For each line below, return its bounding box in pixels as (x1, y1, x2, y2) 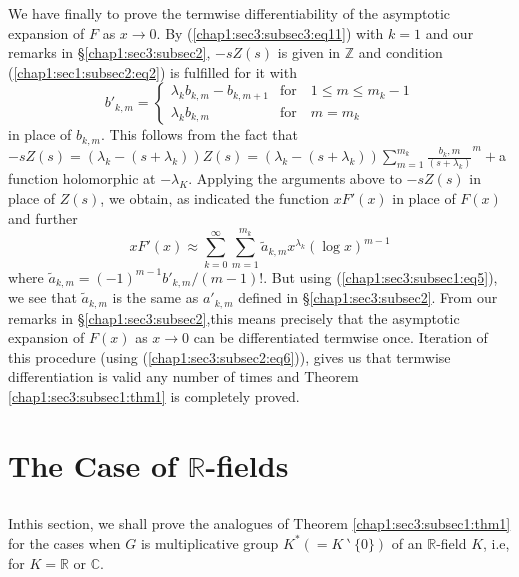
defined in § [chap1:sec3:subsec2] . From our (238, 287, 498, 308)
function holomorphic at (8, 168, 156, 189)
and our (425, 22, 474, 43)
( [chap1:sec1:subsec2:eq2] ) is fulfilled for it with (8, 61, 297, 82)
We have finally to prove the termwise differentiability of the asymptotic (8, 3, 451, 23)
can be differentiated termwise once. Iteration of (193, 327, 488, 348)
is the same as (112, 287, 199, 308)
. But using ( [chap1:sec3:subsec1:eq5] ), (263, 266, 498, 287)
